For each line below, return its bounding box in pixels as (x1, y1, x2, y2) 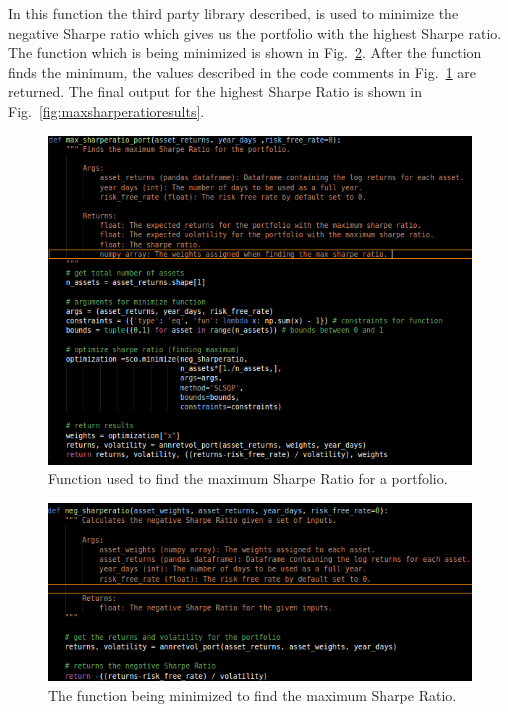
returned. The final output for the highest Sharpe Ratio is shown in (8, 81, 423, 102)
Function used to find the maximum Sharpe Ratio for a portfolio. (48, 468, 448, 489)
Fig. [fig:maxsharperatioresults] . (8, 100, 205, 121)
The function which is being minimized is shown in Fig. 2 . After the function (8, 42, 482, 63)
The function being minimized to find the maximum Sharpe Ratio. (48, 684, 457, 705)
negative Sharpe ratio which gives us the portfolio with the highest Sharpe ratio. (8, 22, 502, 43)
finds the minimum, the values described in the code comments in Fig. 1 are (8, 61, 476, 82)
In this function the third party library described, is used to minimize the (8, 3, 459, 23)
